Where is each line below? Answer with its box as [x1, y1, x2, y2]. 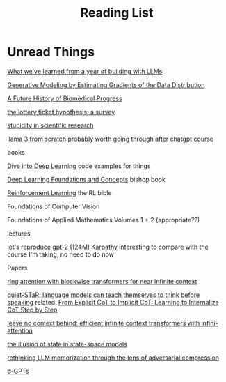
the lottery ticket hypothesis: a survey [7, 107, 115, 116]
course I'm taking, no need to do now [7, 250, 115, 259]
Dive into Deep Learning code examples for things [7, 162, 151, 170]
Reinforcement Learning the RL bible [7, 188, 113, 197]
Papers [7, 263, 28, 272]
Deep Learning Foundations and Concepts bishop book [7, 175, 166, 183]
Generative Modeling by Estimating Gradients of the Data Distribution [7, 80, 205, 89]
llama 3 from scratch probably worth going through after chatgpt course [7, 135, 214, 143]
